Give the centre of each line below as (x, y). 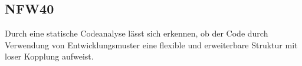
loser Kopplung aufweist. (49, 56)
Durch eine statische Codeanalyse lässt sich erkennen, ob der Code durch (137, 33)
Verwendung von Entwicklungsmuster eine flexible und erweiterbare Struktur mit (151, 44)
